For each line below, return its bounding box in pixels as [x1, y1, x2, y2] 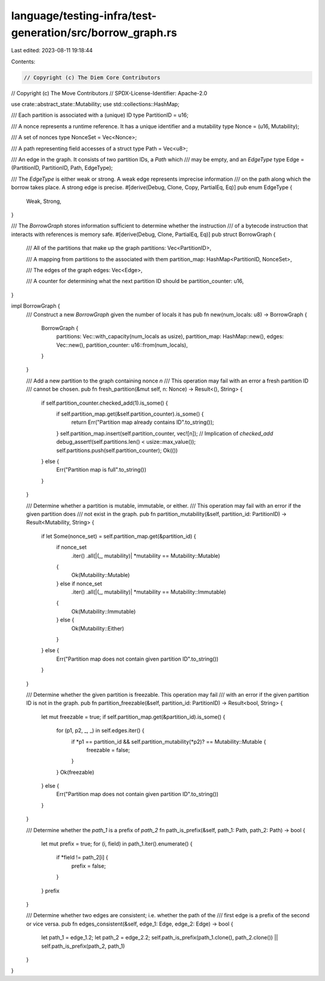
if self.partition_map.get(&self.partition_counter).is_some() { [56, 410, 204, 418]
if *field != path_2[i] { [56, 854, 108, 861]
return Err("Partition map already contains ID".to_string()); [71, 419, 214, 426]
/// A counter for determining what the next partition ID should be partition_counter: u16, [26, 278, 244, 285]
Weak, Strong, [26, 198, 61, 205]
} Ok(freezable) [56, 768, 94, 776]
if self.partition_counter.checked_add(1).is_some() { [41, 399, 169, 406]
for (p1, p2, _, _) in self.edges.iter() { [56, 727, 144, 734]
